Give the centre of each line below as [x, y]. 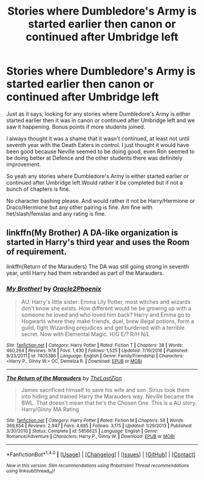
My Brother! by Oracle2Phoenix [54, 289]
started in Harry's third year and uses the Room [98, 242]
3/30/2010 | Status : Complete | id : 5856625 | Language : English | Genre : [82, 431]
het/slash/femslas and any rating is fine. [56, 213]
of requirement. [36, 252]
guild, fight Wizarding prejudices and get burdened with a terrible [103, 328]
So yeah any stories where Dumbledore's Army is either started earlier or [98, 176]
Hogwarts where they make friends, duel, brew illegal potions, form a [107, 321]
